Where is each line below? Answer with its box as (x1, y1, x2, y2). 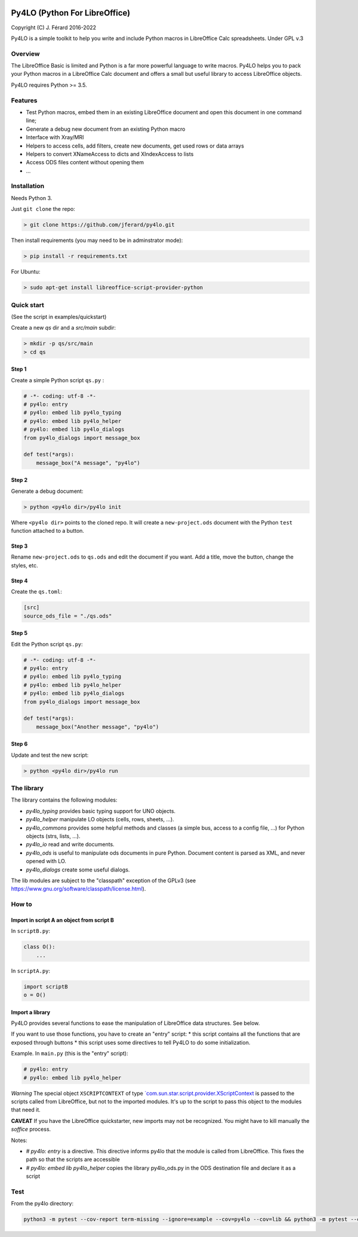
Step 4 (11, 577, 28, 584)
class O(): (23, 944, 55, 950)
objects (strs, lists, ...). (26, 833, 81, 839)
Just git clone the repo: (11, 205, 76, 213)
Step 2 (11, 477, 28, 484)
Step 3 (11, 542, 28, 550)
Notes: (11, 1137, 27, 1144)
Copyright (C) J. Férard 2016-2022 (11, 24, 97, 31)
